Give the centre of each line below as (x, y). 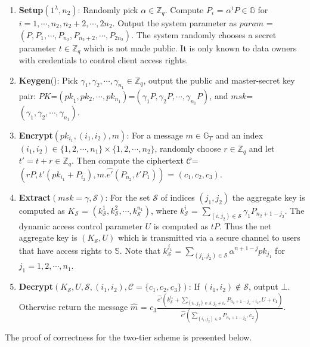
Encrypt (36, 135)
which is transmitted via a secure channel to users (209, 237)
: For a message (155, 135)
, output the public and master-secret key (219, 80)
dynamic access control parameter (80, 225)
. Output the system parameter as (174, 23)
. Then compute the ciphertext (127, 160)
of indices (178, 197)
